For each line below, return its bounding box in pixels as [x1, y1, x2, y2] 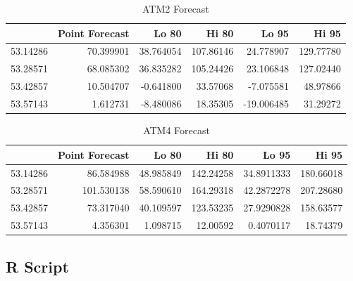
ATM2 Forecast [142, 1, 209, 15]
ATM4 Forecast [143, 123, 210, 138]
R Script [6, 255, 69, 277]
